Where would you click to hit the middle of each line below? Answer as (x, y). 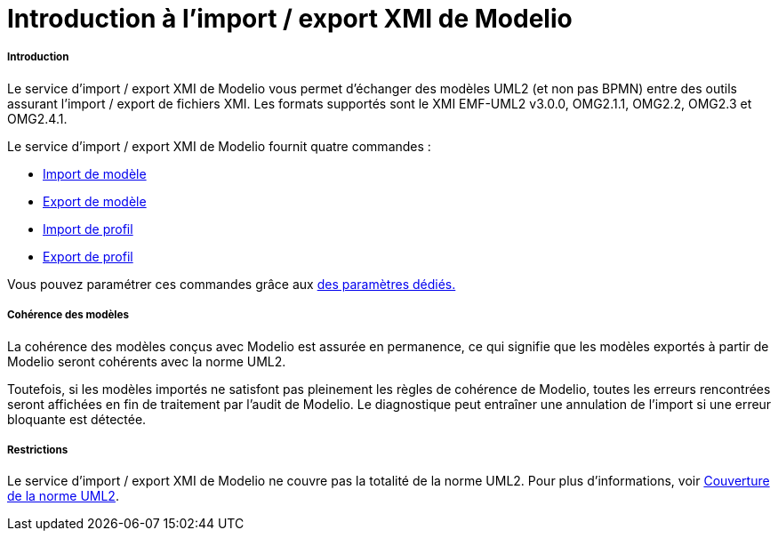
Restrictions (38, 450)
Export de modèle (95, 201)
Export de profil (88, 256)
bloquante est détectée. (77, 419)
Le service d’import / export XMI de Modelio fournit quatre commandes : (219, 146)
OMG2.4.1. (37, 118)
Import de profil (88, 229)
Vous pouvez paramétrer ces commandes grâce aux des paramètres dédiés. (232, 284)
